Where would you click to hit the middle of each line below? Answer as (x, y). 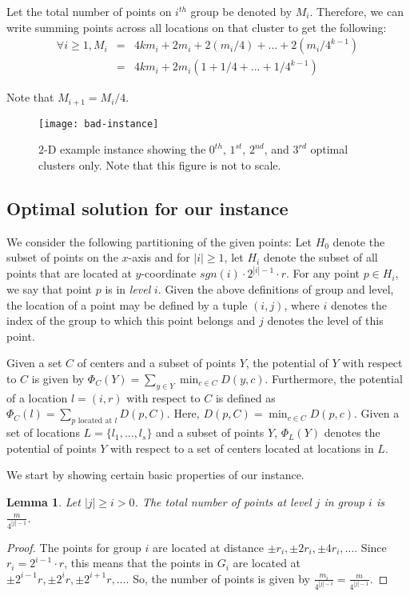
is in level (128, 288)
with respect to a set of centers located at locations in (242, 448)
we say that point (50, 288)
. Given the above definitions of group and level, (276, 288)
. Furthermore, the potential (334, 378)
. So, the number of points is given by (218, 578)
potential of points (52, 448)
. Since (370, 547)
